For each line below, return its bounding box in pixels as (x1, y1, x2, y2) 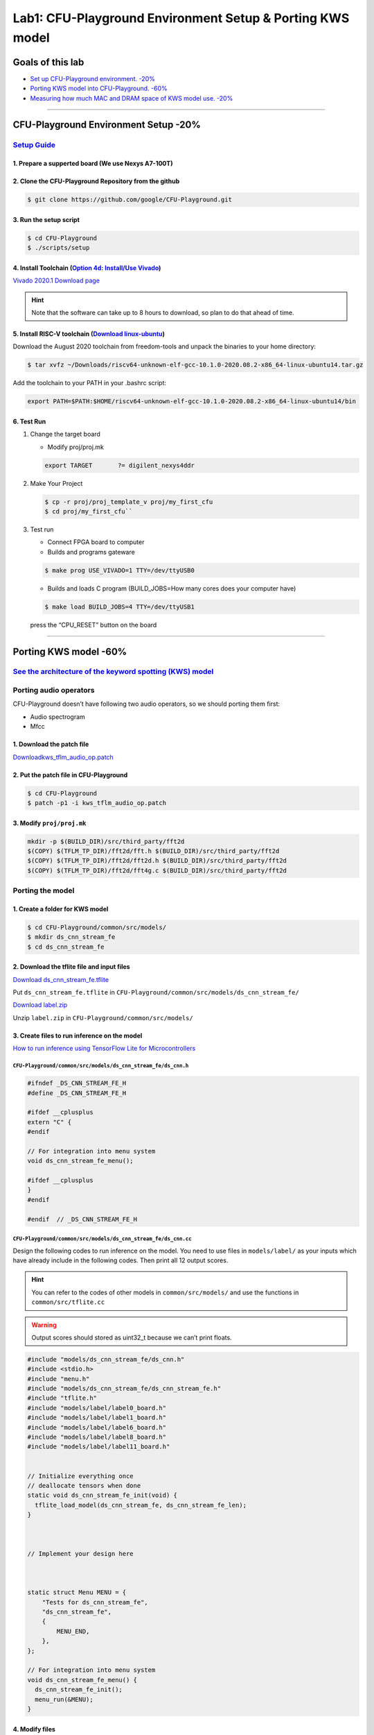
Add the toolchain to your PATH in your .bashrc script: (12, 379, 166, 387)
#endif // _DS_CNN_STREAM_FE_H (27, 1215, 138, 1223)
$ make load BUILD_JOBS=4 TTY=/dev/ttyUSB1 (44, 602, 195, 611)
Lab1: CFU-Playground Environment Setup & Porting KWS (12, 10, 350, 26)
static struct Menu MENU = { (27, 1589, 127, 1596)
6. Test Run (12, 417, 46, 425)
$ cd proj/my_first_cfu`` (44, 507, 133, 515)
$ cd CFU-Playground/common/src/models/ (27, 923, 166, 931)
